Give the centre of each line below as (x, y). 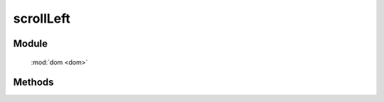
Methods (33, 83)
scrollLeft (42, 18)
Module (30, 44)
